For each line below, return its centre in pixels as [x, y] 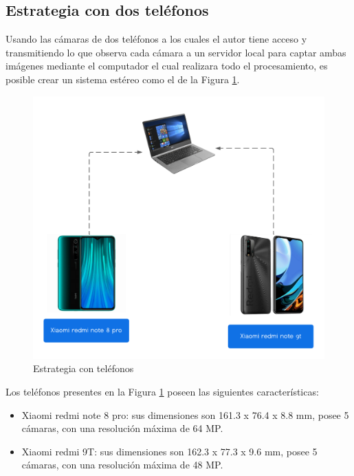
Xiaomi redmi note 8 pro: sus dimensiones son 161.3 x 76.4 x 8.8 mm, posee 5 [185, 414]
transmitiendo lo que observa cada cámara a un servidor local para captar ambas [176, 52]
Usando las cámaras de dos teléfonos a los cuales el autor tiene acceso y [156, 39]
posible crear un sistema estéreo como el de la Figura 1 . [123, 79]
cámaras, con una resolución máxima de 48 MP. [122, 465]
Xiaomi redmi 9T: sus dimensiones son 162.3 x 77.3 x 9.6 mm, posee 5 [169, 451]
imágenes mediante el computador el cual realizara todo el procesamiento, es [167, 66]
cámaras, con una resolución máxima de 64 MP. [122, 428]
